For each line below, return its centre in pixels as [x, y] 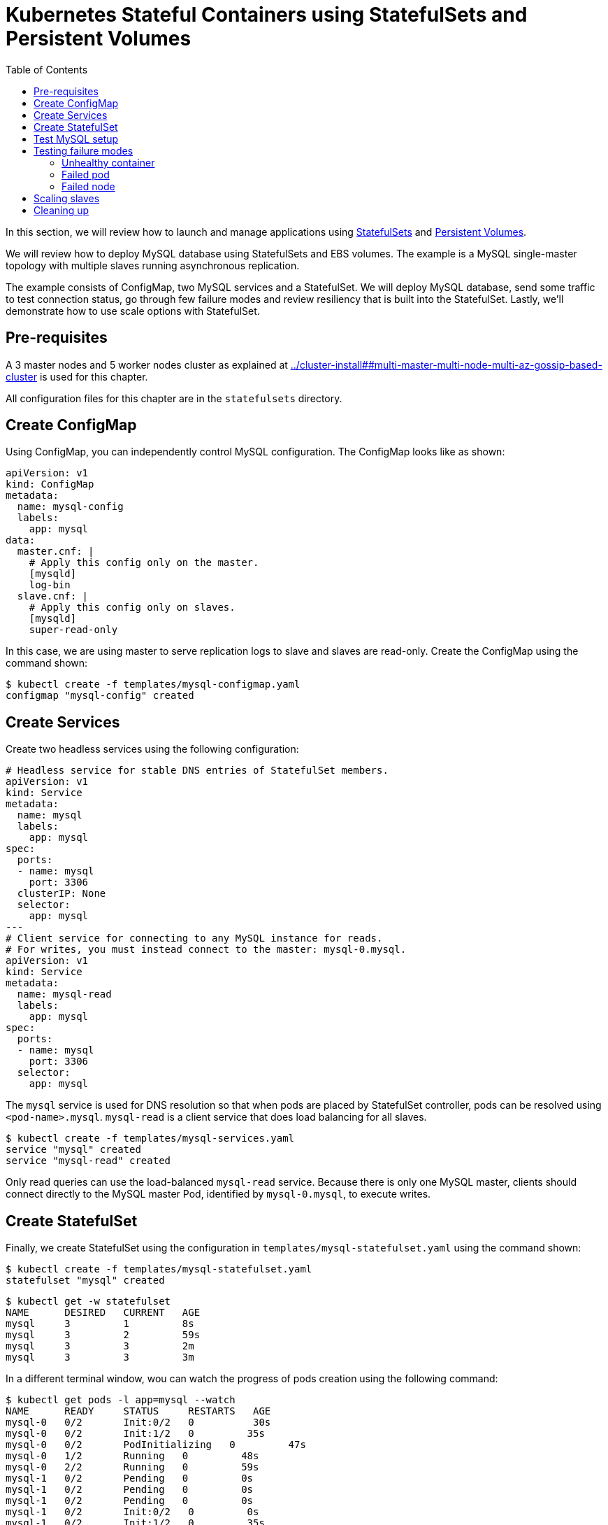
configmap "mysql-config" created [100, 696]
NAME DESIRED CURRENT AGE [103, 1313]
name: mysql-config [70, 507]
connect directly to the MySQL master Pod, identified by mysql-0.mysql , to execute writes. [218, 1194]
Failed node [88, 186]
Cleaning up [61, 210]
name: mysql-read [64, 994]
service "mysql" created [73, 1150]
